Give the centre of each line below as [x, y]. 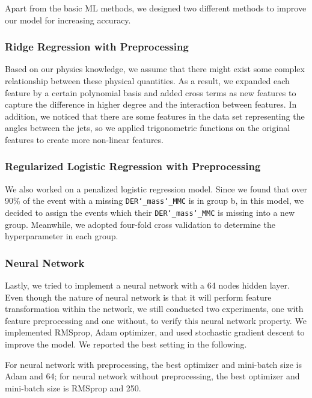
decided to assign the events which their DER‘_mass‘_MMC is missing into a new [150, 213]
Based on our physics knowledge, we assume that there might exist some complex [155, 69]
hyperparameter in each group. [62, 236]
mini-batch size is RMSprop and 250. [73, 387]
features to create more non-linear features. [84, 139]
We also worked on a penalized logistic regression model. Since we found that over [156, 188]
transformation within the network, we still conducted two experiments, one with [154, 309]
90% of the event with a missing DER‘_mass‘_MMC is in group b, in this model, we [154, 201]
